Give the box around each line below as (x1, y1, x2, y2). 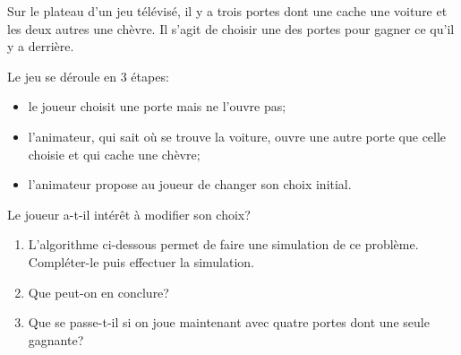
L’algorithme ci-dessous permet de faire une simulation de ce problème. (28, 235, 419, 254)
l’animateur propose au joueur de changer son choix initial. (28, 175, 352, 194)
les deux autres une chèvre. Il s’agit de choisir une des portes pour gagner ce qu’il (7, 19, 455, 38)
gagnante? (28, 330, 84, 349)
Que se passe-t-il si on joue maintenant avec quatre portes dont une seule (28, 313, 430, 332)
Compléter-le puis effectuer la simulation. (28, 252, 255, 271)
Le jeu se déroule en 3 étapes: (7, 66, 169, 85)
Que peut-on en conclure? (28, 282, 169, 301)
